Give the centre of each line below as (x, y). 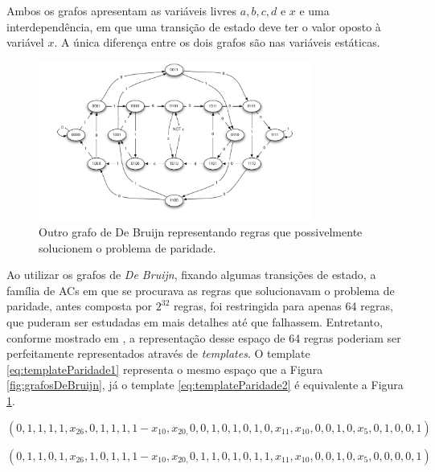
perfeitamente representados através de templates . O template (158, 353)
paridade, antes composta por (80, 306)
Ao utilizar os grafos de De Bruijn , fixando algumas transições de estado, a (191, 275)
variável (25, 42)
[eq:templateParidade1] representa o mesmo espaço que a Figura (165, 369)
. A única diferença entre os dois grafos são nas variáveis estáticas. (217, 42)
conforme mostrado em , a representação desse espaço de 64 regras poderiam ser (204, 337)
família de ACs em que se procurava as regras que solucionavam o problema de (201, 290)
